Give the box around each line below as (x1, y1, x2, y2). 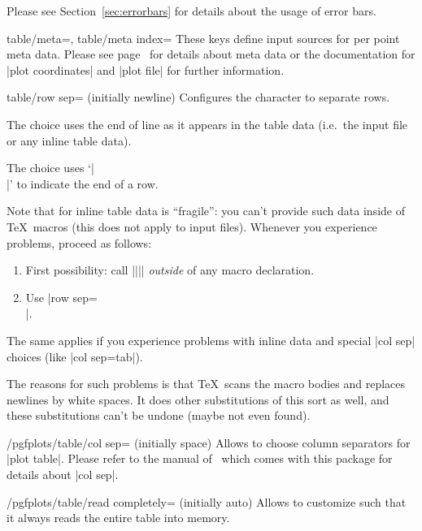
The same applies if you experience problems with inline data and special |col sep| (7, 331, 415, 348)
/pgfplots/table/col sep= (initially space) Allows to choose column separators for (7, 434, 411, 451)
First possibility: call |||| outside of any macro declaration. (25, 261, 315, 278)
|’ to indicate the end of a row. (7, 175, 159, 192)
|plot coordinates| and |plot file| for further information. (7, 61, 285, 78)
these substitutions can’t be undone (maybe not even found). (7, 407, 311, 424)
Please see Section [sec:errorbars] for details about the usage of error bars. (7, 2, 376, 19)
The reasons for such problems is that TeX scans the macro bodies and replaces (7, 375, 406, 392)
